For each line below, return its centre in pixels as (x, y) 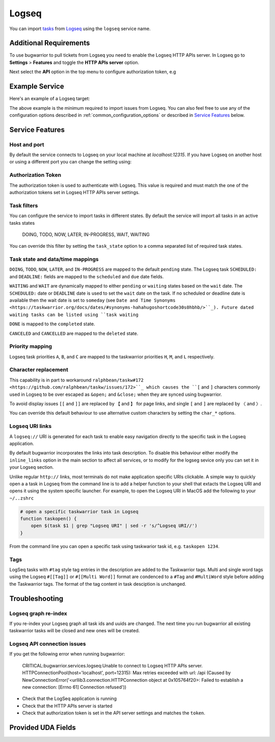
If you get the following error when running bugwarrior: (67, 654)
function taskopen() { (48, 519)
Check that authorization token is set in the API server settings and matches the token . (114, 713)
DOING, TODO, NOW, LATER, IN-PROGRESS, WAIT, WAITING (86, 234)
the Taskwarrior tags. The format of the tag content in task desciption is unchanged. (98, 584)
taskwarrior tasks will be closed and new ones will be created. (75, 631)
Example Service (37, 87)
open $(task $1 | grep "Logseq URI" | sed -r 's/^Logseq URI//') (114, 526)
